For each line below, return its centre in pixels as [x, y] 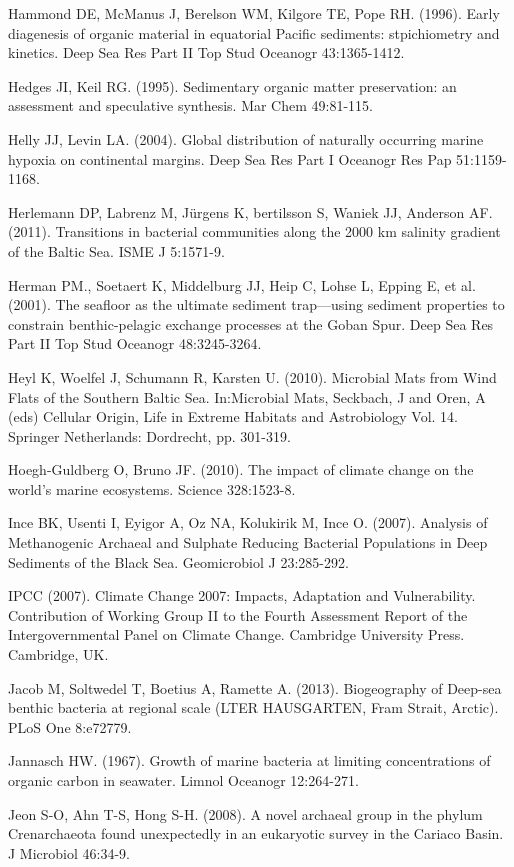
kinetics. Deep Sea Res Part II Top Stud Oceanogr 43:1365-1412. [206, 52]
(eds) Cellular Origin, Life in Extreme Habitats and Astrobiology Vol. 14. [233, 416]
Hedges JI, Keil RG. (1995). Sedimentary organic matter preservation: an [232, 85]
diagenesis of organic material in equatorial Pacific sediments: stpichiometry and [254, 32]
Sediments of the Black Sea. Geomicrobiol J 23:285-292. [178, 561]
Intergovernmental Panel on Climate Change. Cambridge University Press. [236, 634]
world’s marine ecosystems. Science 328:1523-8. [152, 488]
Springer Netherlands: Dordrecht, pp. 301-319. [149, 435]
